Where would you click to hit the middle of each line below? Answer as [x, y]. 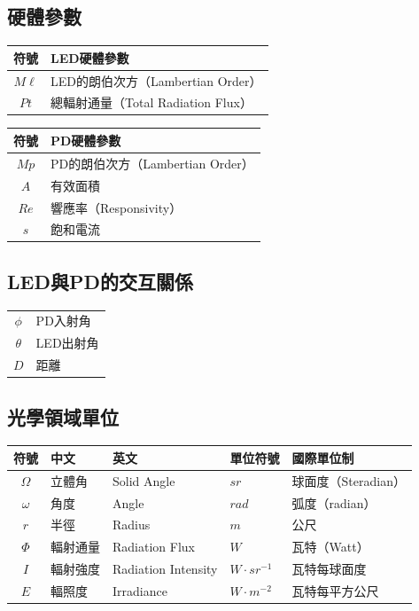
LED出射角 [67, 343]
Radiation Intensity [165, 569]
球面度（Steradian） [349, 480]
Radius [132, 525]
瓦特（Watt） [330, 547]
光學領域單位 [63, 416]
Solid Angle [144, 480]
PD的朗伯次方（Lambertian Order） [152, 163]
